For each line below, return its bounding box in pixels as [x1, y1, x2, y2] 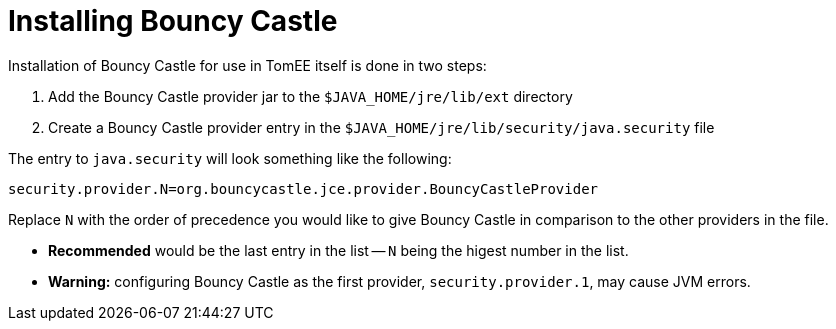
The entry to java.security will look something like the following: [8, 149, 452, 167]
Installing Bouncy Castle [8, 4, 338, 38]
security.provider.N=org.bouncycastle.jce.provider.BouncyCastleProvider [8, 180, 599, 197]
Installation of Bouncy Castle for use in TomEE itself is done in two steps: [8, 56, 487, 74]
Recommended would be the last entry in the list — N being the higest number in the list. [48, 241, 629, 259]
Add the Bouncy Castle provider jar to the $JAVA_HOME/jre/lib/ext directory [48, 87, 573, 105]
